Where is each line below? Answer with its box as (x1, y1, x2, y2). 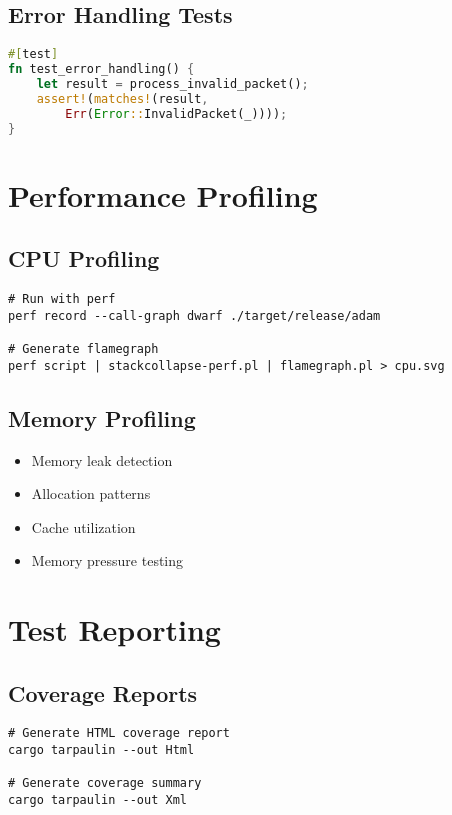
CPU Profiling (8, 243, 160, 274)
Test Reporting (8, 609, 221, 650)
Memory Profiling (8, 402, 196, 433)
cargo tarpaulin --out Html (8, 743, 195, 758)
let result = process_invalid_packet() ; (36, 76, 309, 91)
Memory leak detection (31, 449, 173, 470)
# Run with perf (8, 292, 116, 307)
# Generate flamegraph (8, 342, 159, 356)
